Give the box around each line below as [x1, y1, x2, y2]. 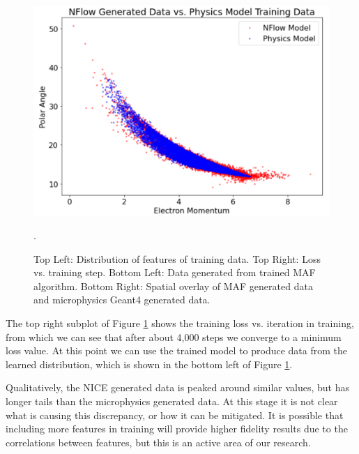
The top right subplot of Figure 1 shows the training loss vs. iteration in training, [6, 316, 354, 330]
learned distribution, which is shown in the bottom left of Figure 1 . [6, 356, 293, 371]
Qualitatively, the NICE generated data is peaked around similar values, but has [6, 380, 349, 395]
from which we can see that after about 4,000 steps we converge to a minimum [6, 329, 342, 344]
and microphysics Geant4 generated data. [33, 292, 211, 307]
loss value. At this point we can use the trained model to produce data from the [6, 343, 348, 358]
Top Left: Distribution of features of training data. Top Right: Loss [33, 251, 321, 266]
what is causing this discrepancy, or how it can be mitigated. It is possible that [6, 407, 344, 422]
